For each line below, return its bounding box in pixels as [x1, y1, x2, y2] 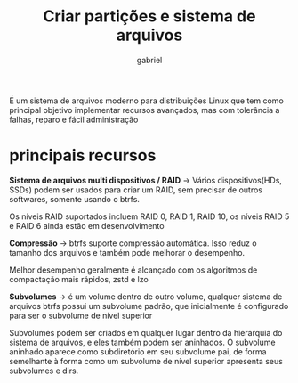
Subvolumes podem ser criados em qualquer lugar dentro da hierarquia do [9, 327, 283, 338]
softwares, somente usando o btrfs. [9, 193, 141, 204]
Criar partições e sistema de [43, 6, 256, 27]
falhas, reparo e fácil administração [9, 114, 139, 125]
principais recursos [9, 145, 157, 166]
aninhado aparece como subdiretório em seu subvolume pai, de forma [9, 346, 267, 357]
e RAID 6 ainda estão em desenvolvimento [9, 220, 165, 231]
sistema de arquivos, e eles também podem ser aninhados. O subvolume [9, 337, 276, 347]
